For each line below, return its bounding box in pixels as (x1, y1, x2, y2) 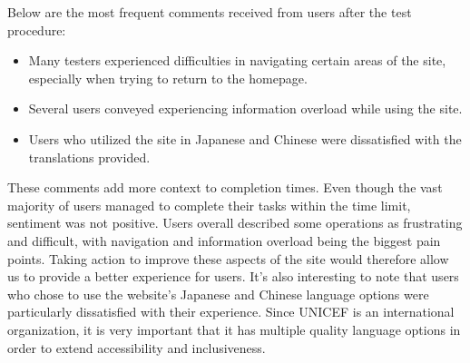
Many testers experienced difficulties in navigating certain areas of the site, (28, 51, 446, 70)
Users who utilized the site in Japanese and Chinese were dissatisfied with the (28, 129, 462, 148)
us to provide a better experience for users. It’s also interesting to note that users (7, 267, 459, 286)
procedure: (7, 20, 66, 39)
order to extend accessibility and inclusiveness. (7, 338, 266, 357)
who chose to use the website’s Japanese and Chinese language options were (7, 284, 429, 303)
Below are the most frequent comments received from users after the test (7, 3, 412, 21)
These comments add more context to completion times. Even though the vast (7, 178, 443, 197)
